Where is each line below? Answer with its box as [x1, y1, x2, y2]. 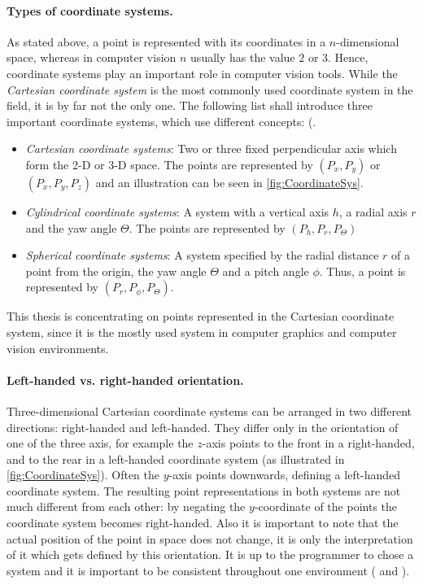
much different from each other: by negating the [7, 498, 246, 515]
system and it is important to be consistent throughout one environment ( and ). [7, 561, 410, 578]
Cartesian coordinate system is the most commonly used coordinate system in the [7, 81, 413, 98]
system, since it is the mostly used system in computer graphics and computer [7, 323, 397, 340]
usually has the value [190, 49, 295, 66]
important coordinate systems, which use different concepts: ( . [7, 112, 316, 129]
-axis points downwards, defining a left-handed [168, 466, 401, 483]
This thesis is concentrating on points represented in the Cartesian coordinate [7, 308, 395, 325]
